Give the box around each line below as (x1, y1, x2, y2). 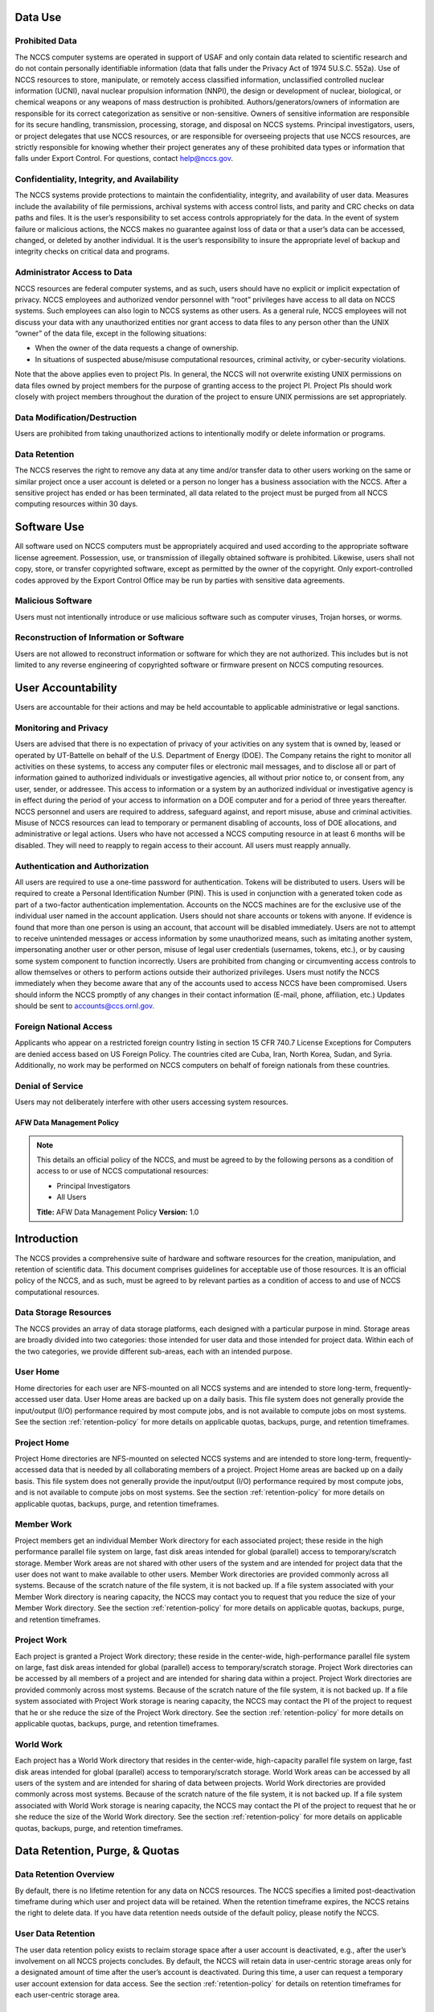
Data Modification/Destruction (14, 411, 137, 423)
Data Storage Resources (14, 1307, 112, 1318)
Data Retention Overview (14, 1869, 115, 1880)
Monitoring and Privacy (14, 722, 108, 733)
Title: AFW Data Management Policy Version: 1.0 (36, 1207, 199, 1217)
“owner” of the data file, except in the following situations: (14, 328, 207, 338)
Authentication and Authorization (14, 860, 149, 872)
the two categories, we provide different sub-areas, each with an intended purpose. (14, 1346, 293, 1356)
